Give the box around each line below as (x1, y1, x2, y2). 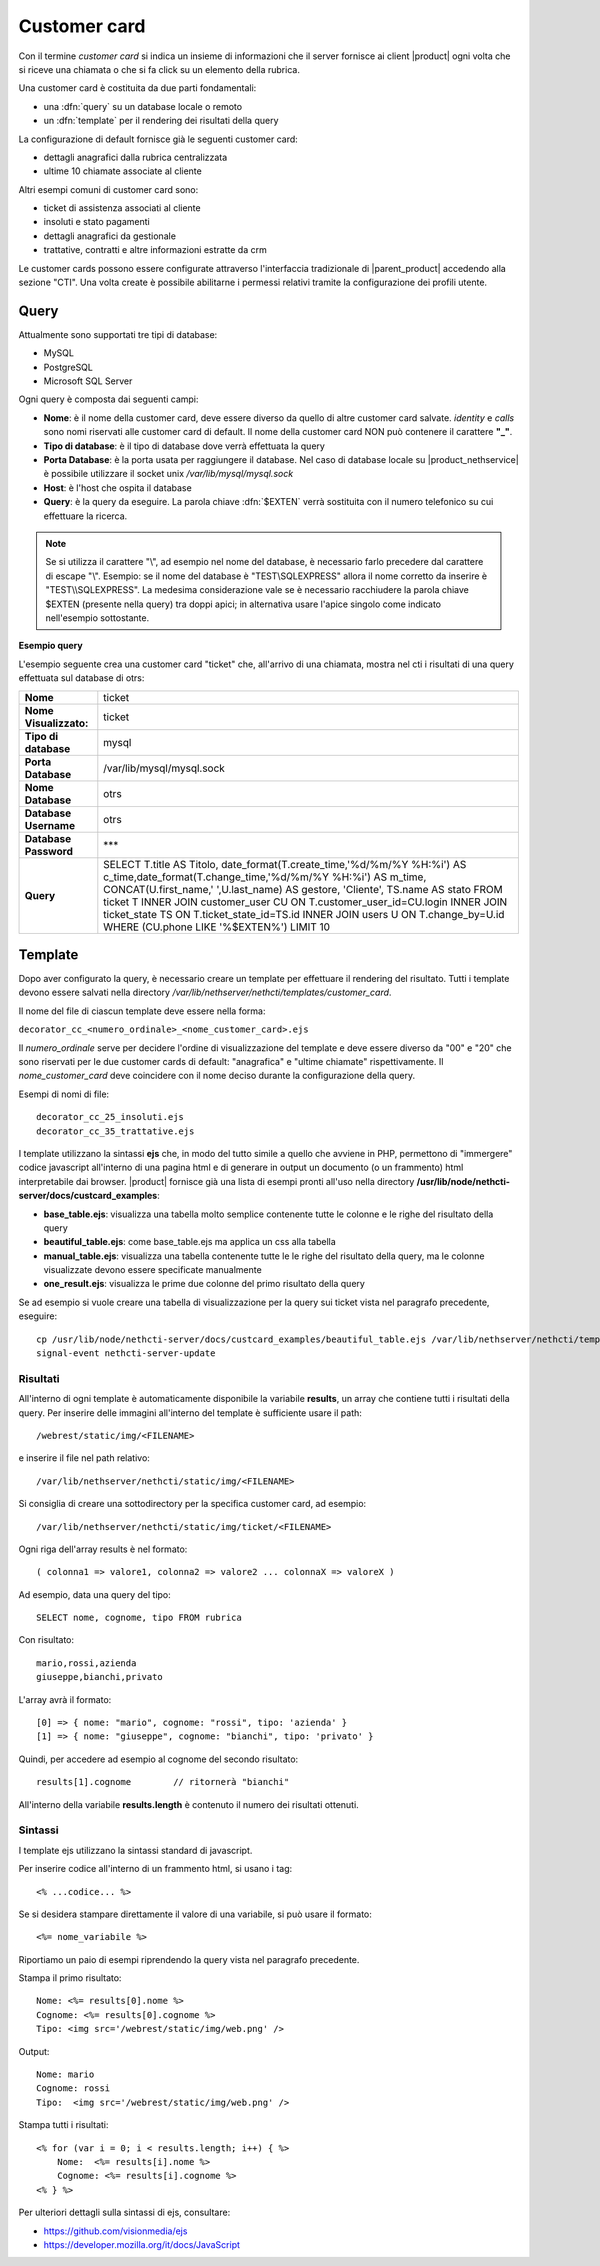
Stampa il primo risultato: (18, 1972, 122, 1984)
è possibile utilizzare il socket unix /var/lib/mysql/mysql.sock (43, 468, 294, 480)
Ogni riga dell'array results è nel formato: (18, 1543, 188, 1555)
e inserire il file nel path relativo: (18, 1452, 150, 1464)
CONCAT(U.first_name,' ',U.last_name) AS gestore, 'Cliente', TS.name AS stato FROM (103, 882, 504, 896)
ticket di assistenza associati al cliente (43, 202, 201, 214)
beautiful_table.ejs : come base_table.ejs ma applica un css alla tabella (43, 1236, 337, 1248)
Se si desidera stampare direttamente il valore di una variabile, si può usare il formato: (18, 1908, 372, 1920)
